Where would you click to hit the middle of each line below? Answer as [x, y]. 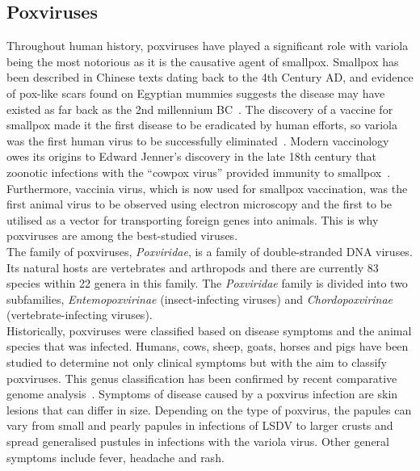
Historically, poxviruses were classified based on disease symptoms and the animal [209, 330]
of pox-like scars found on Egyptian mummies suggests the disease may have [196, 93]
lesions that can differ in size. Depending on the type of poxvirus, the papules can [209, 409]
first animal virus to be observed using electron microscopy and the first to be [199, 204]
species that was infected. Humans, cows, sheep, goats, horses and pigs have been [208, 346]
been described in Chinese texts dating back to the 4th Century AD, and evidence [210, 77]
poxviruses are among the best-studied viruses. [122, 235]
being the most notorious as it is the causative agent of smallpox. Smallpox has [203, 61]
